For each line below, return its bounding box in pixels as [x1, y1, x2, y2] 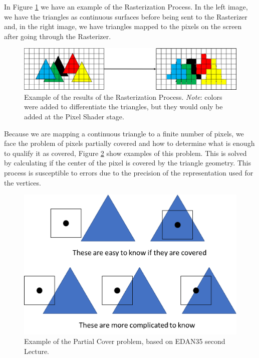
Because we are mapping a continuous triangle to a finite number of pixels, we [4, 128, 244, 138]
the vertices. [4, 177, 41, 188]
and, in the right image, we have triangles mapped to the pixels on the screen [4, 21, 242, 32]
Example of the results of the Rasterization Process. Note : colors [24, 91, 222, 102]
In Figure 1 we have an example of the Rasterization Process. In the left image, [4, 2, 248, 12]
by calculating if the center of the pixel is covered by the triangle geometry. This [4, 157, 251, 168]
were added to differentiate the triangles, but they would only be [24, 101, 223, 112]
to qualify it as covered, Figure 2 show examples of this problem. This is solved [4, 147, 247, 158]
